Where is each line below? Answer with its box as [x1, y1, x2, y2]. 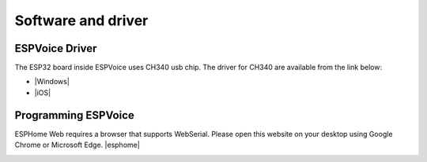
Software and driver [14, 12, 149, 29]
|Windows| [34, 77, 70, 87]
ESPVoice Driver [14, 42, 97, 55]
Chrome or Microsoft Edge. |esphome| [14, 140, 140, 149]
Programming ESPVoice [14, 109, 134, 122]
